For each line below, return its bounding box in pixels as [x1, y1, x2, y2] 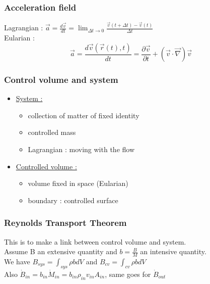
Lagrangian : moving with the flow [28, 144, 135, 155]
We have [4, 256, 30, 267]
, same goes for [105, 268, 151, 279]
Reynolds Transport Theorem [4, 216, 127, 229]
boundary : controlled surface [28, 195, 118, 205]
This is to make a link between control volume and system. [4, 236, 186, 247]
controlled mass [28, 127, 76, 137]
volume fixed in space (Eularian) [28, 178, 128, 188]
